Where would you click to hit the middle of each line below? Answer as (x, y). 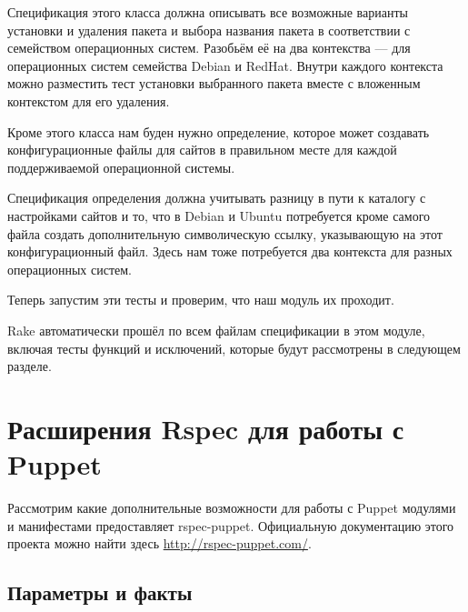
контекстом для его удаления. (89, 100)
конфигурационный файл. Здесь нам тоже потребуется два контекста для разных (230, 251)
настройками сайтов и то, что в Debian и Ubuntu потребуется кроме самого (219, 215)
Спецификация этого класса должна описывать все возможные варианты (208, 12)
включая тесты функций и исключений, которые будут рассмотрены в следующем (234, 348)
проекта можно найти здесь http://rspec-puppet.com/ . (159, 543)
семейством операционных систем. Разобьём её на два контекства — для (209, 48)
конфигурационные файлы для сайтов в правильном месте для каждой (202, 150)
